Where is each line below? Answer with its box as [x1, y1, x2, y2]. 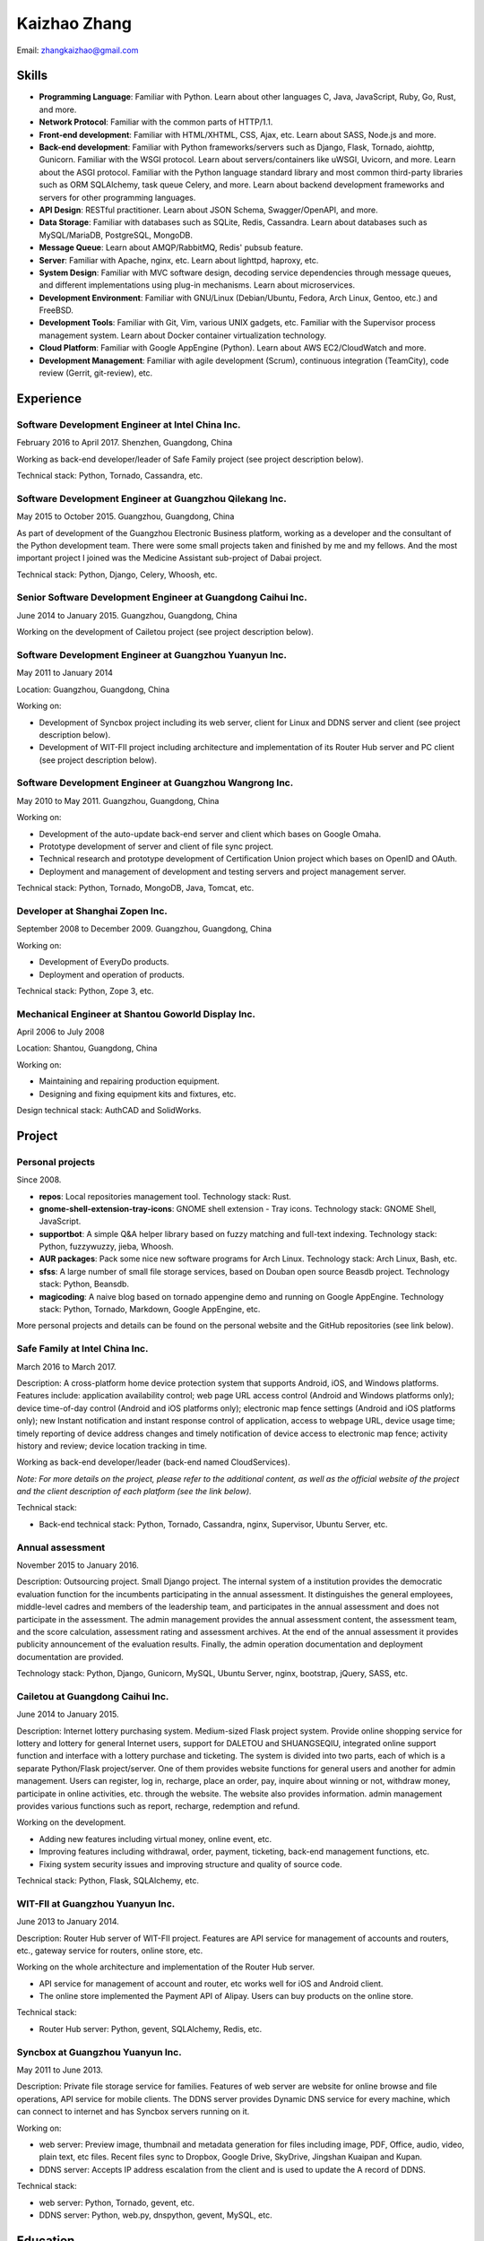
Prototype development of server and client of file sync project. [39, 841, 273, 852]
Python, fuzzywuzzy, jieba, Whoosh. [39, 1242, 174, 1252]
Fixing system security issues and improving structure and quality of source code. [39, 1858, 342, 1869]
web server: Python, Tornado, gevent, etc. [39, 2197, 195, 2208]
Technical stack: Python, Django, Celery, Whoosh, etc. [16, 569, 218, 580]
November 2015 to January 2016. [16, 1560, 139, 1570]
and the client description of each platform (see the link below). [16, 1486, 252, 1497]
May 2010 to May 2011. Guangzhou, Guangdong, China [16, 795, 220, 806]
